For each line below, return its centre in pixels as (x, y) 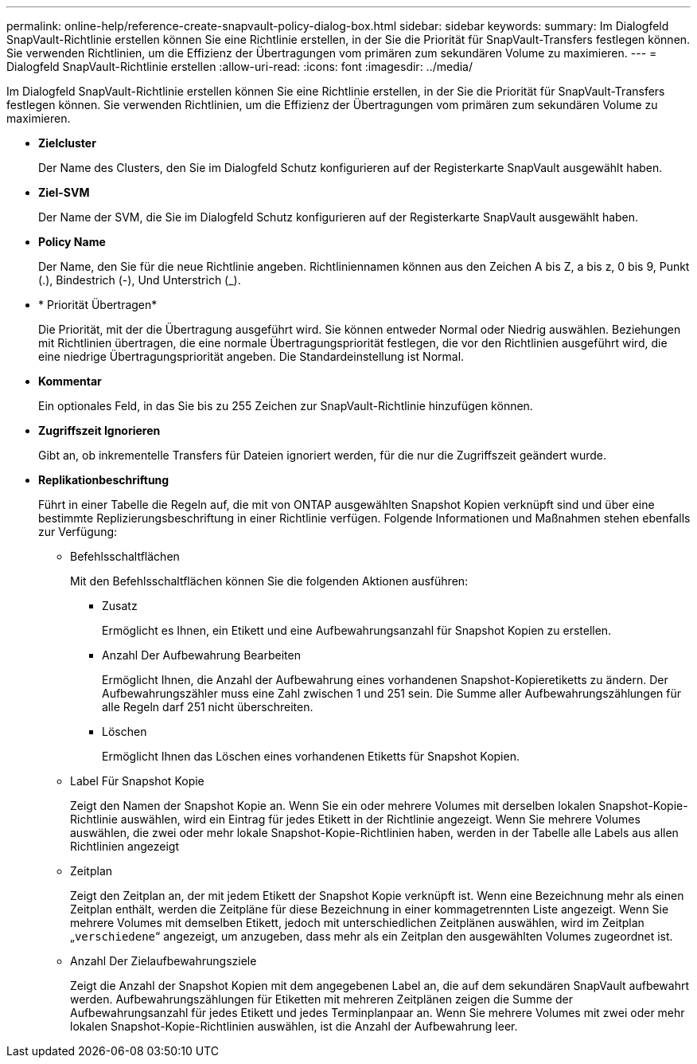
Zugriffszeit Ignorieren (99, 430)
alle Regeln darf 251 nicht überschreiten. (208, 707)
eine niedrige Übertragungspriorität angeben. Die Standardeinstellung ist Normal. (251, 356)
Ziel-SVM (64, 192)
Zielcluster (67, 143)
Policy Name (72, 242)
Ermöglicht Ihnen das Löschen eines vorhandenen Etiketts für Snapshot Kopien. (311, 756)
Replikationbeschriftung (104, 480)
